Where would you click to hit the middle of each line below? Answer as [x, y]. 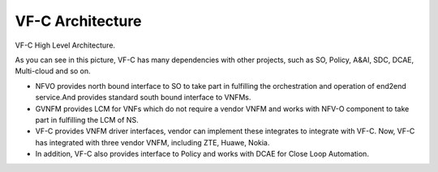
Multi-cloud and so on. [53, 71]
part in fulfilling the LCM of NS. [87, 120]
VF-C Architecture [78, 21]
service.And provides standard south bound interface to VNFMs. [143, 98]
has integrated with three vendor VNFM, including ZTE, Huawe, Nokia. [152, 142]
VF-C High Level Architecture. [65, 45]
